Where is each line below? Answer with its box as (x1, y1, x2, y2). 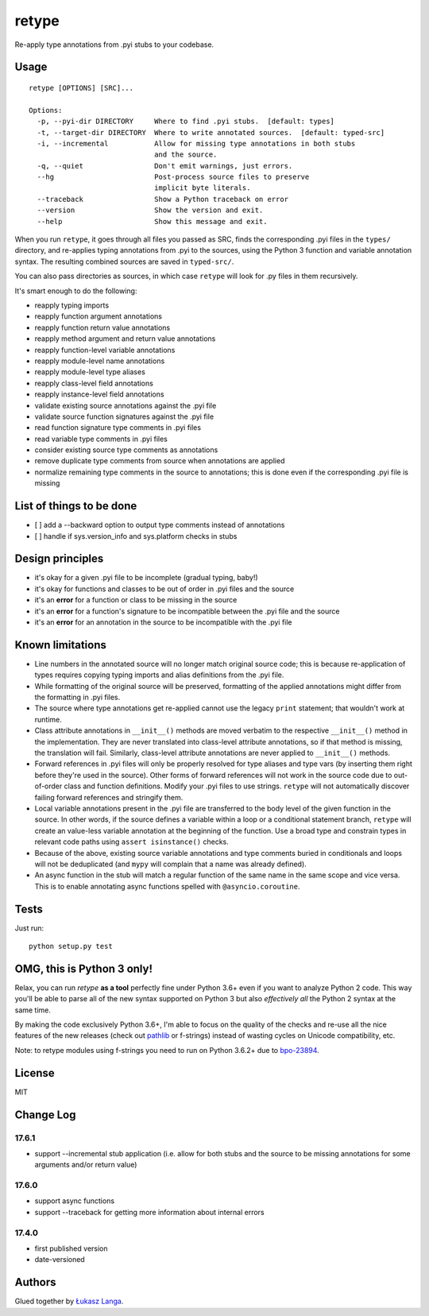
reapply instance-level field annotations (34, 389, 164, 399)
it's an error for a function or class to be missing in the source (34, 595, 238, 605)
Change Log (14, 1108, 76, 1121)
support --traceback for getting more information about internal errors (34, 1207, 265, 1217)
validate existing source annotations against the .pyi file (34, 401, 217, 410)
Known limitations (14, 638, 106, 652)
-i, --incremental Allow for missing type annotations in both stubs (37, 139, 356, 148)
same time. (14, 1005, 52, 1015)
